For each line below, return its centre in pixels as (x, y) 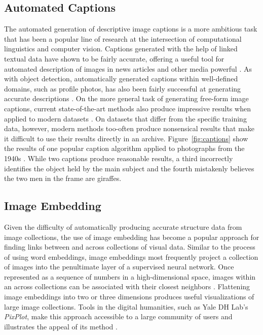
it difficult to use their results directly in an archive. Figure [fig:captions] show (126, 138)
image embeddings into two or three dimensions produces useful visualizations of (129, 297)
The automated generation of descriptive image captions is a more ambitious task (131, 29)
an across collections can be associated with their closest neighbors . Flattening (127, 286)
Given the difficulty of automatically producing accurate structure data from (123, 226)
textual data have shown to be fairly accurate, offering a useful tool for (114, 58)
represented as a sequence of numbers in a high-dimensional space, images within (130, 276)
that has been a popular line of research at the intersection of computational (123, 38)
